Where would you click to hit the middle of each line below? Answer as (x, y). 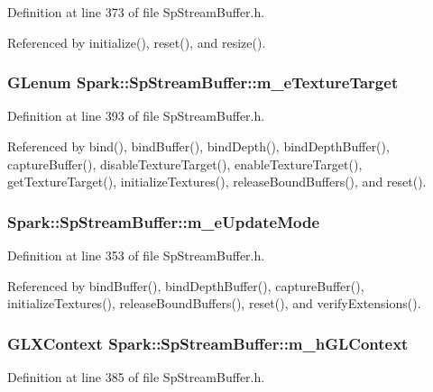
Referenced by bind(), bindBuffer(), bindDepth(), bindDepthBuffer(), (198, 146)
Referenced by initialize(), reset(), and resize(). (137, 42)
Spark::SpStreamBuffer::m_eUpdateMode (164, 221)
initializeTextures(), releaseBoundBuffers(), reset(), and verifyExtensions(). (214, 303)
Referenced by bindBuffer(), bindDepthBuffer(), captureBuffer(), (186, 285)
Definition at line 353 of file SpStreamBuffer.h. (136, 255)
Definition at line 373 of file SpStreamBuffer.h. (136, 12)
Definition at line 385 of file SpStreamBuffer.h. (136, 377)
